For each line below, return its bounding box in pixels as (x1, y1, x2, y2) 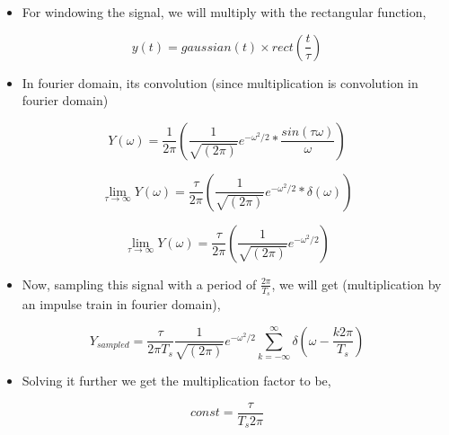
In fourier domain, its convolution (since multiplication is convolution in (22, 73, 418, 92)
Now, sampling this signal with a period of (22, 274, 257, 293)
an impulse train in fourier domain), (22, 295, 221, 314)
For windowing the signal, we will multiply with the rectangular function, (22, 3, 427, 21)
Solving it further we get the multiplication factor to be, (22, 370, 331, 389)
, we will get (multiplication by (271, 274, 442, 293)
